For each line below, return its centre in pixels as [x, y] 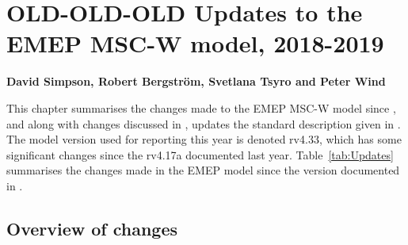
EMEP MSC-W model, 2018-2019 [195, 43]
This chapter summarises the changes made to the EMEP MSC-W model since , [201, 107]
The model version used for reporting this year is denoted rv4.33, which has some [204, 139]
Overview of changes [92, 228]
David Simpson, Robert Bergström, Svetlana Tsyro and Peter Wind [196, 81]
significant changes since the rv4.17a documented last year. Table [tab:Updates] [200, 154]
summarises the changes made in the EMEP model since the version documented [203, 170]
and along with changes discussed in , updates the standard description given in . [204, 123]
